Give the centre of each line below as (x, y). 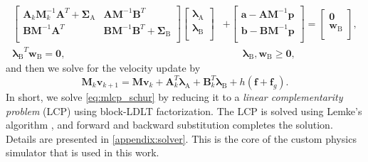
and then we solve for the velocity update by (103, 68)
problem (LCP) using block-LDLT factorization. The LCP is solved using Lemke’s (184, 110)
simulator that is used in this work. (83, 152)
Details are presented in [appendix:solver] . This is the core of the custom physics (181, 138)
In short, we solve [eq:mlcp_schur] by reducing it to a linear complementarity (174, 96)
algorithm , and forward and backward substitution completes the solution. (169, 125)
